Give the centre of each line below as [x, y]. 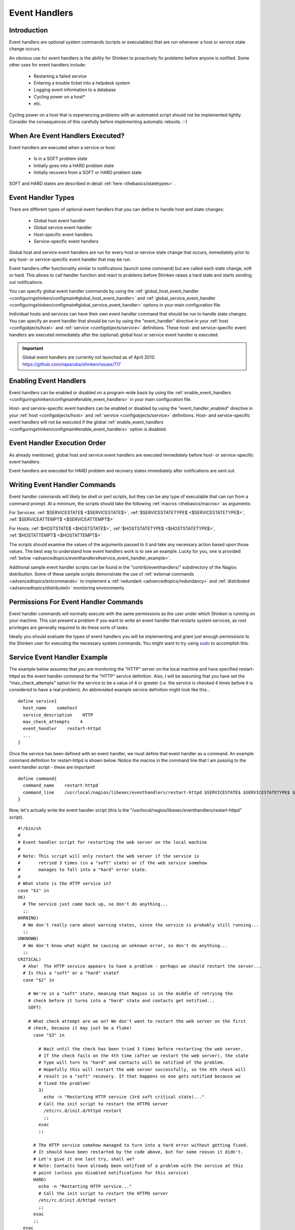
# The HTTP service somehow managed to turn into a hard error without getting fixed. [141, 1145]
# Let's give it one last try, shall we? [84, 1159]
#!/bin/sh [29, 829]
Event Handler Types [42, 198]
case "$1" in [33, 890]
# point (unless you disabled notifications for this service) [111, 1173]
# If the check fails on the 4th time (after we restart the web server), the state [144, 1056]
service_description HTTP [58, 715]
